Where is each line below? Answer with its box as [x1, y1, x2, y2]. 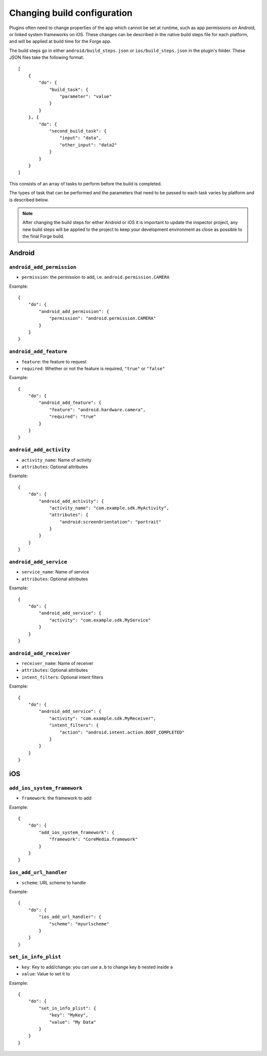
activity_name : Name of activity [21, 457, 91, 463]
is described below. [9, 197, 49, 203]
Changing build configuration [9, 7, 133, 18]
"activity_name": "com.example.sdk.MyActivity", [49, 505, 169, 511]
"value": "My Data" [49, 1019, 96, 1025]
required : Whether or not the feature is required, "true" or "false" [21, 365, 165, 371]
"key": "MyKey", [49, 1012, 89, 1018]
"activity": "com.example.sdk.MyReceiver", [49, 715, 156, 721]
